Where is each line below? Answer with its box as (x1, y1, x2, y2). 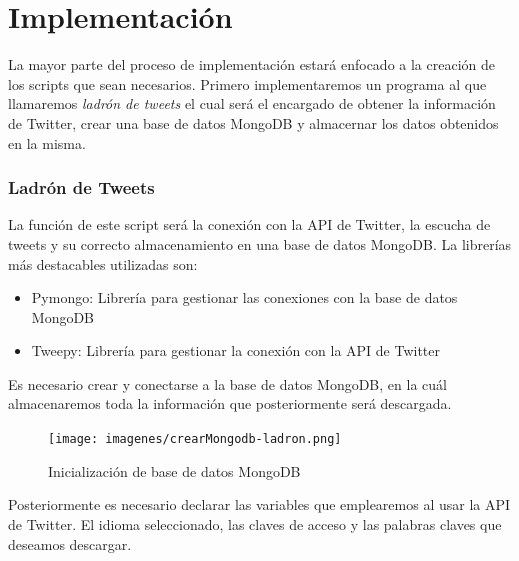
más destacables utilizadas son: (8, 253, 198, 274)
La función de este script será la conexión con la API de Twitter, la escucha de (8, 214, 491, 235)
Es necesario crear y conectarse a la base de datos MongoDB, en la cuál (8, 373, 447, 394)
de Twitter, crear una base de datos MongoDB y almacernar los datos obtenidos (8, 112, 499, 133)
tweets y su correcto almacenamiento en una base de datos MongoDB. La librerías (8, 233, 512, 254)
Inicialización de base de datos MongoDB (48, 460, 301, 481)
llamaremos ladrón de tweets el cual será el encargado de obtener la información (8, 93, 496, 114)
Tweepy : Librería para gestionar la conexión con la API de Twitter (31, 340, 441, 361)
